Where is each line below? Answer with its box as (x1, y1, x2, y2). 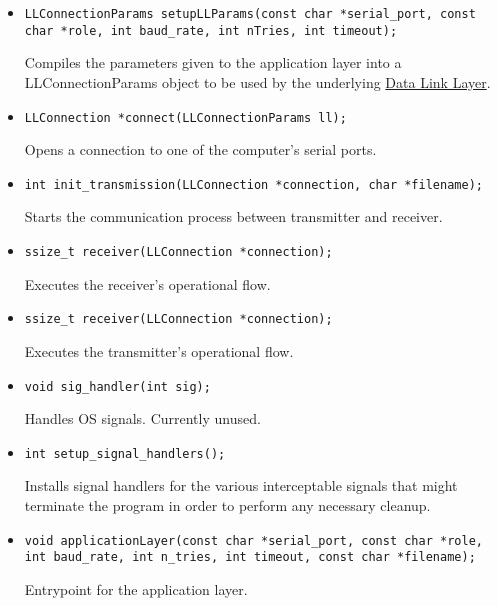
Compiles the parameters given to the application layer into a (24, 52, 402, 73)
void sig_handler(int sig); (24, 379, 211, 394)
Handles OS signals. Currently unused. (24, 408, 261, 429)
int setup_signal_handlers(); (24, 446, 226, 461)
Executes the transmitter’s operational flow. (24, 340, 294, 361)
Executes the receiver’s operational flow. (24, 273, 271, 294)
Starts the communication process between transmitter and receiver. (24, 206, 443, 227)
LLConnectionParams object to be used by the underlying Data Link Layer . (24, 71, 491, 92)
